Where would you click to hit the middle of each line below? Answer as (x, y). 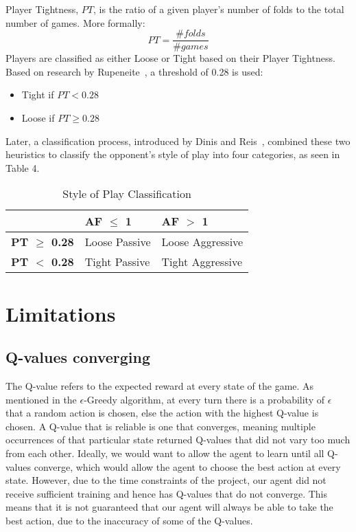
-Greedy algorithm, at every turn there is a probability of (204, 399)
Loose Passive (118, 242)
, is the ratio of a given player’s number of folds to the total (219, 9)
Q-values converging (78, 357)
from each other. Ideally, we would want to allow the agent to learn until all (165, 453)
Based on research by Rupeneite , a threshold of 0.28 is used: (134, 71)
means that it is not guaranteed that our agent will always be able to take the (169, 507)
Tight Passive (117, 262)
